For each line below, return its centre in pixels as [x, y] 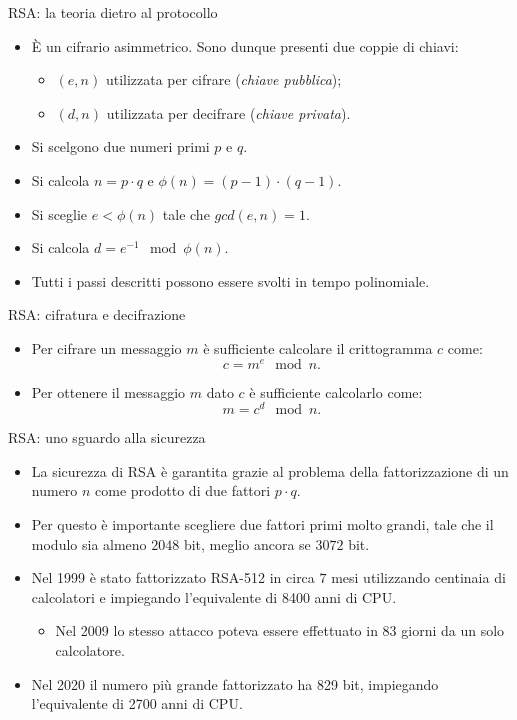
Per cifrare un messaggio [106, 347]
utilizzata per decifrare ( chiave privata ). [228, 112]
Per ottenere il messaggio [108, 391]
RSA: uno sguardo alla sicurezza [107, 437]
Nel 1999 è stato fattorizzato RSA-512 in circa [173, 577]
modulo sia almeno [89, 543]
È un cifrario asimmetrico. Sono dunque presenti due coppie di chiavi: [245, 45]
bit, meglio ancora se [247, 543]
